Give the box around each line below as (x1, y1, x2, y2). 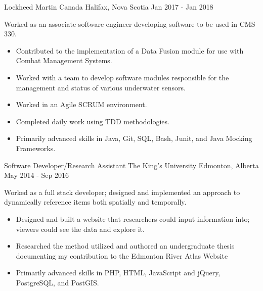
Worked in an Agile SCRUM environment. (16, 99, 147, 110)
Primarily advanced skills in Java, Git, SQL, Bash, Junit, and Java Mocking (16, 133, 252, 143)
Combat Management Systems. (16, 55, 112, 66)
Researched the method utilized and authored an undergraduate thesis (16, 240, 235, 251)
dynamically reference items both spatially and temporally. (4, 197, 187, 207)
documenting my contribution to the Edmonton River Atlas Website (16, 250, 228, 261)
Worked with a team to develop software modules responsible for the (16, 72, 229, 82)
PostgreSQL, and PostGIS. (16, 277, 99, 287)
